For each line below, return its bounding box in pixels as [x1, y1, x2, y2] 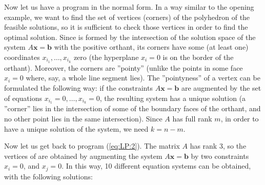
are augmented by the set [181, 83, 261, 93]
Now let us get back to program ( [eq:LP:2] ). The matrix [4, 140, 180, 151]
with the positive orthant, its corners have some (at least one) [54, 42, 249, 52]
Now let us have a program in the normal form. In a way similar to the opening [4, 2, 254, 12]
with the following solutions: [4, 171, 93, 181]
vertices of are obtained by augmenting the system [4, 150, 162, 161]
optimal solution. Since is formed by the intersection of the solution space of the [4, 31, 256, 42]
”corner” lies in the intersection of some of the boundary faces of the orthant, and [4, 103, 261, 114]
